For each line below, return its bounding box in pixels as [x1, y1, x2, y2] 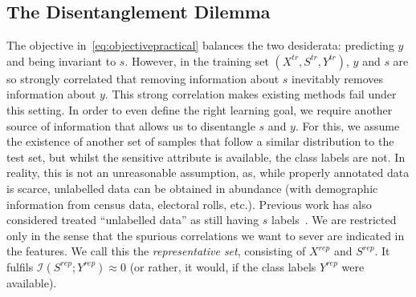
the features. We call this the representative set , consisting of [6, 243, 306, 259]
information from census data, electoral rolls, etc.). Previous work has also [6, 195, 372, 212]
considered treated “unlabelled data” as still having [6, 211, 259, 228]
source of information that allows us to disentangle [6, 117, 255, 134]
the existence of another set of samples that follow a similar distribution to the [6, 133, 394, 150]
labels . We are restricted [271, 211, 397, 228]
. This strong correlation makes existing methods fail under [104, 86, 397, 102]
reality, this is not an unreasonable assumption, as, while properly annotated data [6, 164, 410, 181]
